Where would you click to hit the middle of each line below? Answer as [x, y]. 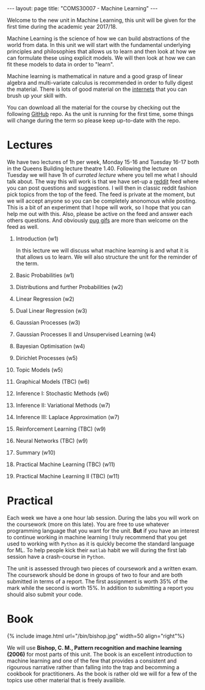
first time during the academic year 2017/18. [62, 27]
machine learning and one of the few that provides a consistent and [92, 661]
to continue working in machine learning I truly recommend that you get [97, 537]
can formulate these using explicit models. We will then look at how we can [101, 58]
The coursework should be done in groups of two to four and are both [95, 575]
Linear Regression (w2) [45, 299]
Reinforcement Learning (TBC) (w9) [61, 429]
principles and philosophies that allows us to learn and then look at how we [101, 51]
